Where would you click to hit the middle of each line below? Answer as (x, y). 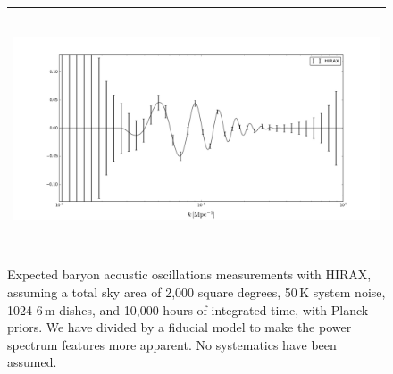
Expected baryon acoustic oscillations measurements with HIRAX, (189, 274)
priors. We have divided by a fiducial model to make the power (180, 327)
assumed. (32, 362)
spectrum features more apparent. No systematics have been (172, 344)
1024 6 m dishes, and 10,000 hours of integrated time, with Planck (188, 309)
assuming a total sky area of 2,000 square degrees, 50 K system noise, (196, 292)
